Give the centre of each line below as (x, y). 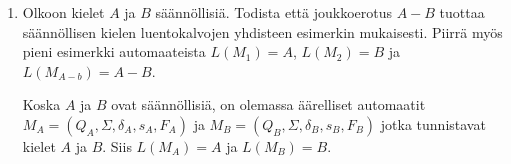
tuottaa (462, 12)
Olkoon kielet (63, 12)
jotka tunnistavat (433, 123)
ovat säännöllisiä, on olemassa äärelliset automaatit (268, 104)
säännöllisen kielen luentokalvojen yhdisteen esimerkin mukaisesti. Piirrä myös (262, 31)
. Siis (117, 145)
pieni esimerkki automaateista (114, 51)
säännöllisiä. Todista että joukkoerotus (273, 12)
